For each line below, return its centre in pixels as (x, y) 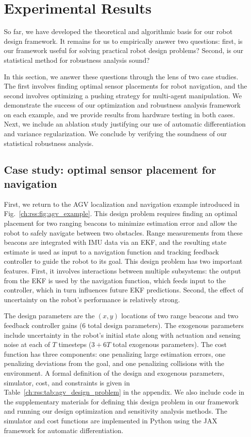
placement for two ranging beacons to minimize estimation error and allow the (121, 223)
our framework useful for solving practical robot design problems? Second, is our (124, 50)
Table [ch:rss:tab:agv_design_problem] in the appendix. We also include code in (124, 392)
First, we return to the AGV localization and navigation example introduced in (122, 204)
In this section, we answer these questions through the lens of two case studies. (121, 76)
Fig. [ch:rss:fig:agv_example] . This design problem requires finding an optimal (121, 213)
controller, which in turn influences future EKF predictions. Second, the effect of (124, 290)
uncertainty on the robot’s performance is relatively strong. (92, 299)
